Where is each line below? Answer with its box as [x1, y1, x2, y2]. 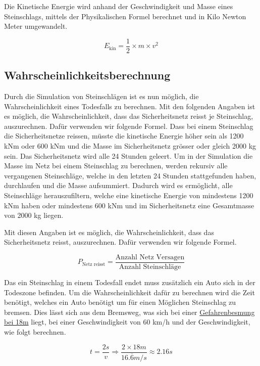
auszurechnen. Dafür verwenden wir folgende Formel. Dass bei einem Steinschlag [4, 120, 253, 131]
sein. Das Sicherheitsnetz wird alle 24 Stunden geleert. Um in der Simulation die [4, 150, 253, 161]
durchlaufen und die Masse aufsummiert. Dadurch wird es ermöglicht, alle [4, 180, 233, 191]
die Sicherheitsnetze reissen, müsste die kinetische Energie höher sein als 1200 [4, 130, 244, 141]
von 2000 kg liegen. [4, 210, 64, 220]
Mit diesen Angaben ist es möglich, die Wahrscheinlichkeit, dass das [4, 226, 214, 237]
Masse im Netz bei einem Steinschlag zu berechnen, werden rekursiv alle [4, 160, 228, 171]
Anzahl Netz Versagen [115, 253, 185, 261]
